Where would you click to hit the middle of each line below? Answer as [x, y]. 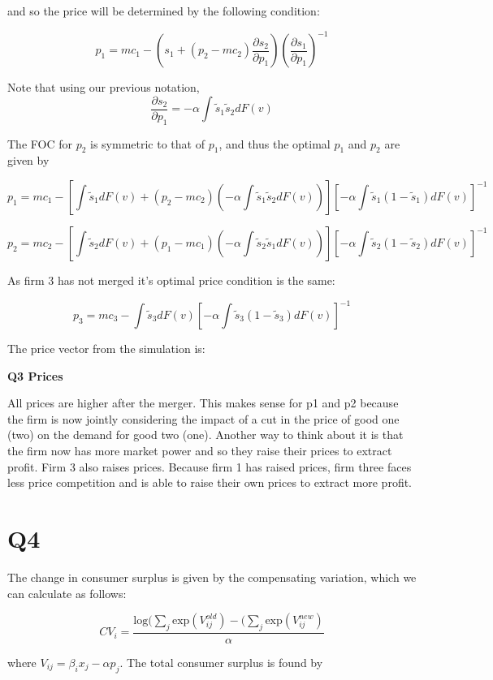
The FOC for [40, 143]
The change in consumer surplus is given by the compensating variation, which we [212, 577]
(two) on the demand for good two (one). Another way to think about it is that [205, 435]
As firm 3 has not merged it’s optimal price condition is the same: [171, 280]
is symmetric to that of [147, 143]
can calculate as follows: [67, 593]
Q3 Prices [35, 375]
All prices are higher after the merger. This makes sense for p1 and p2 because [203, 403]
